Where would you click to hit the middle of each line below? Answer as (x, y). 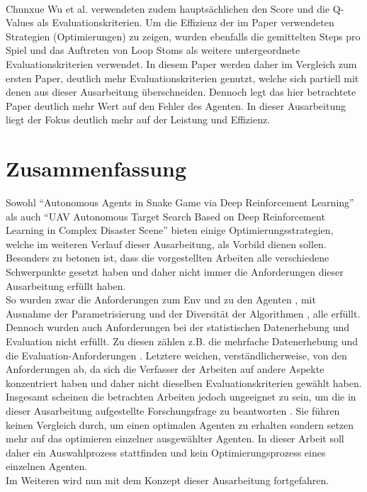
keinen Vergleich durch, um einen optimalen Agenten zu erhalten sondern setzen (180, 424)
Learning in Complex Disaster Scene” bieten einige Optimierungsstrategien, (170, 230)
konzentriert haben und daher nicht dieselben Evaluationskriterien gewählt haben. (184, 382)
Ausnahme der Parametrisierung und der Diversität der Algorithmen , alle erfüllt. (183, 313)
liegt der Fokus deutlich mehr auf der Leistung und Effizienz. (138, 119)
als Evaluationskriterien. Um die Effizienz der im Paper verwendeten (186, 22)
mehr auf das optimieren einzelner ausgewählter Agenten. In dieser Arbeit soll (175, 438)
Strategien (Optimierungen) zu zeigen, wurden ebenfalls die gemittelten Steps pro (183, 36)
